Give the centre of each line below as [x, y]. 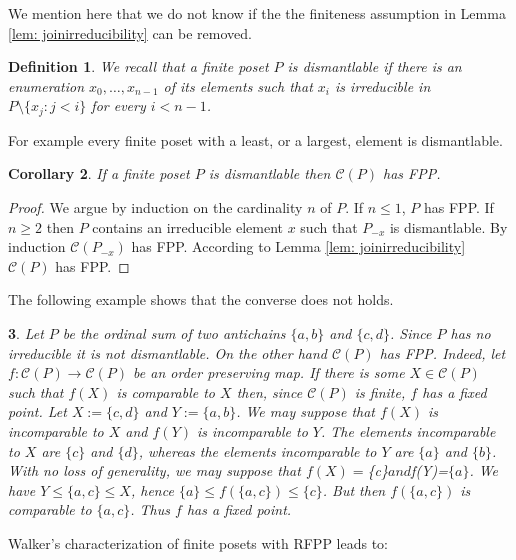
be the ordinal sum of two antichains [174, 332]
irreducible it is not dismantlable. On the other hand [168, 352]
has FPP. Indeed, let [442, 352]
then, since [269, 391]
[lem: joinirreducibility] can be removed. [130, 32]
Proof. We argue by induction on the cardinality [155, 207]
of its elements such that [238, 85]
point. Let [37, 411]
